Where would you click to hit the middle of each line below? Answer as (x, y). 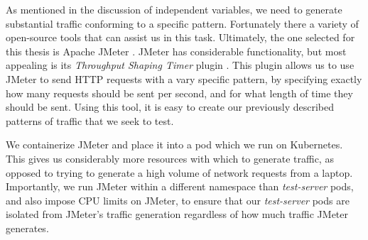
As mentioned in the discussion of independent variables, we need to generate (174, 9)
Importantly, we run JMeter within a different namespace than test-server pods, (180, 186)
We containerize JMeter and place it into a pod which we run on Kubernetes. (174, 144)
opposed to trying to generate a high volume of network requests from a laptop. (179, 172)
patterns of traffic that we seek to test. (90, 120)
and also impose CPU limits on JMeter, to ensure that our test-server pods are (178, 200)
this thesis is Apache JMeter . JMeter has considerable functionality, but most (176, 51)
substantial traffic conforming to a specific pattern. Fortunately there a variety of (182, 23)
